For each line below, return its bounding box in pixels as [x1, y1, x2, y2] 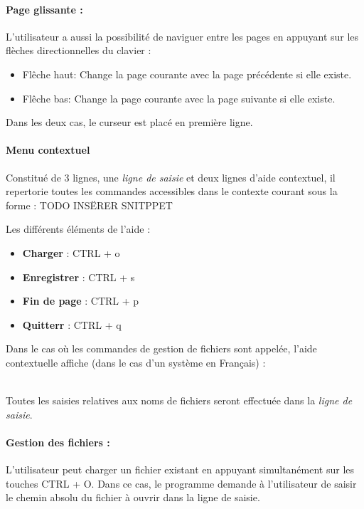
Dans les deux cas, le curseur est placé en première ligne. [6, 115, 253, 130]
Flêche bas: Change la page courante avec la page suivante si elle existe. [22, 90, 336, 105]
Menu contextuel [6, 142, 90, 157]
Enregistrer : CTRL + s [22, 269, 135, 284]
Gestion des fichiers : [6, 434, 110, 449]
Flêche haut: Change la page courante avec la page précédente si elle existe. [22, 66, 352, 81]
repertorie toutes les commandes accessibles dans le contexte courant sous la [6, 184, 338, 199]
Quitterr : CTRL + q [22, 317, 122, 332]
